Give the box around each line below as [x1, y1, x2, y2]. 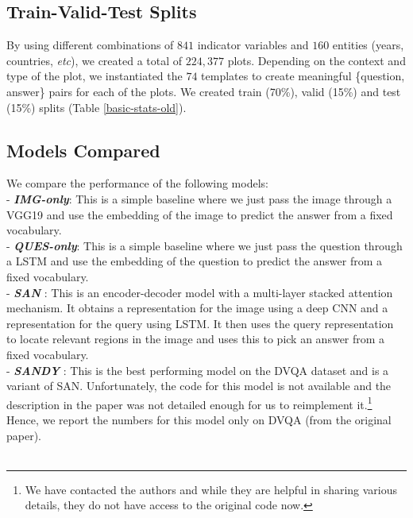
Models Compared [6, 137, 160, 162]
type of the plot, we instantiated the [6, 68, 183, 84]
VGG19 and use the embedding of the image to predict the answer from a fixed [6, 206, 393, 222]
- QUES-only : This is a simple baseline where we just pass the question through [6, 237, 403, 253]
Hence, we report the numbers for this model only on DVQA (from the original [6, 411, 392, 427]
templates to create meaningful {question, [201, 68, 405, 84]
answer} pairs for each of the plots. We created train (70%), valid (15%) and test [6, 83, 401, 99]
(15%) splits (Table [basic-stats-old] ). [6, 99, 187, 115]
